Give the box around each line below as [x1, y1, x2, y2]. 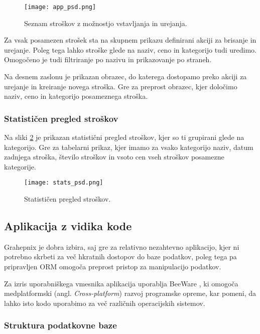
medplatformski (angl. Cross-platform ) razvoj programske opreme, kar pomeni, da [4, 288, 256, 298]
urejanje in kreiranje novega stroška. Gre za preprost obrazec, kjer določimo [4, 81, 237, 91]
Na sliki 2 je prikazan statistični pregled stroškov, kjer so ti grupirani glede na [4, 132, 244, 142]
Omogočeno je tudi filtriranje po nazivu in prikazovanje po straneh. [4, 54, 212, 65]
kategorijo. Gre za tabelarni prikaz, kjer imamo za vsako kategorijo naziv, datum [4, 141, 253, 152]
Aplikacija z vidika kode [4, 218, 132, 234]
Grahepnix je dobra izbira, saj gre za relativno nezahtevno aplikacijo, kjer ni [4, 241, 239, 252]
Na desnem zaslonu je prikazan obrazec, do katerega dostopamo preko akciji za [4, 71, 247, 82]
